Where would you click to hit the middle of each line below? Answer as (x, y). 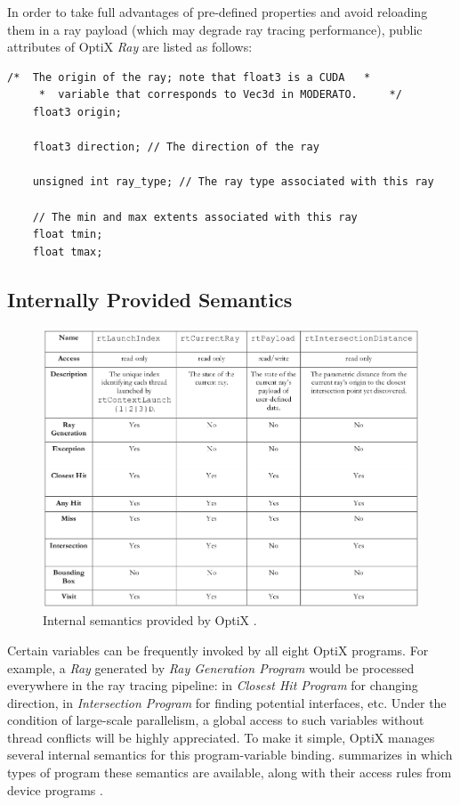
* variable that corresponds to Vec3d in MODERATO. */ (220, 95)
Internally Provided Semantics (150, 299)
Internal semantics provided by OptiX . (150, 620)
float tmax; (68, 252)
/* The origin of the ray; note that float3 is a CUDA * (189, 77)
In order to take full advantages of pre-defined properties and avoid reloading (218, 12)
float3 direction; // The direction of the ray (176, 147)
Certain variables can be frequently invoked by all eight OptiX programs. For (218, 650)
